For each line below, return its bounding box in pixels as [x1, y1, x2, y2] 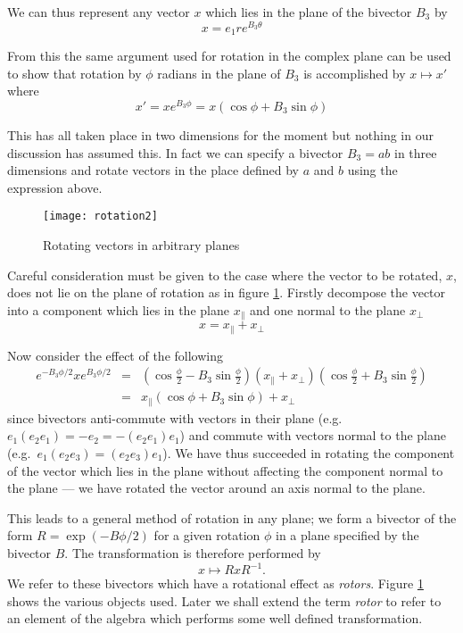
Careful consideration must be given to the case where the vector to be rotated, [7, 265, 442, 284]
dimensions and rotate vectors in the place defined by [7, 161, 299, 179]
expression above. [7, 178, 103, 196]
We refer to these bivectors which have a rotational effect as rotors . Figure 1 [7, 574, 424, 593]
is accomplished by [303, 63, 406, 82]
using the [347, 161, 398, 179]
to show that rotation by [7, 63, 142, 82]
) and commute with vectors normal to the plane [179, 426, 447, 445]
